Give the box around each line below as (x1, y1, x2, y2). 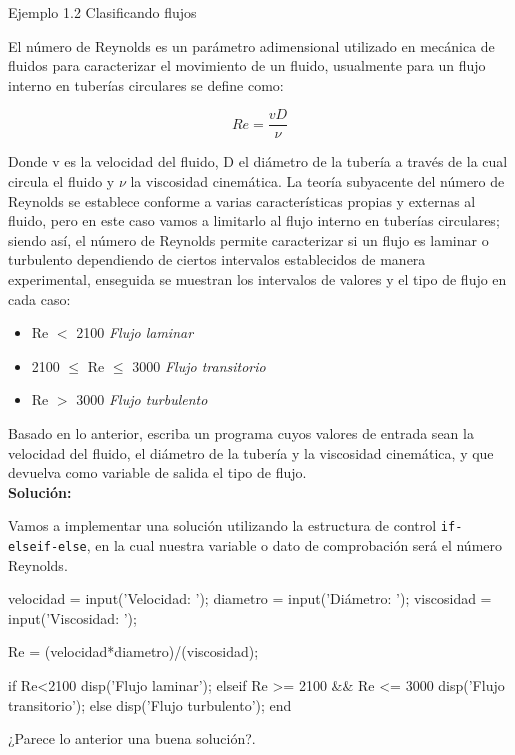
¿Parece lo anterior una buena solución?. (8, 728, 256, 749)
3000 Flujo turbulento (76, 389, 208, 410)
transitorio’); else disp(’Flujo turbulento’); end (8, 694, 292, 715)
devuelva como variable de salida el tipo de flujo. (8, 462, 307, 483)
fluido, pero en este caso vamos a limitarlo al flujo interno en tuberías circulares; (8, 210, 500, 231)
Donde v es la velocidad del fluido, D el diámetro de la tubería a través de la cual (8, 151, 508, 172)
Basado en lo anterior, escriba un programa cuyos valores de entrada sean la (8, 422, 474, 443)
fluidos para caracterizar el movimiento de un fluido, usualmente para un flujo (8, 55, 486, 76)
